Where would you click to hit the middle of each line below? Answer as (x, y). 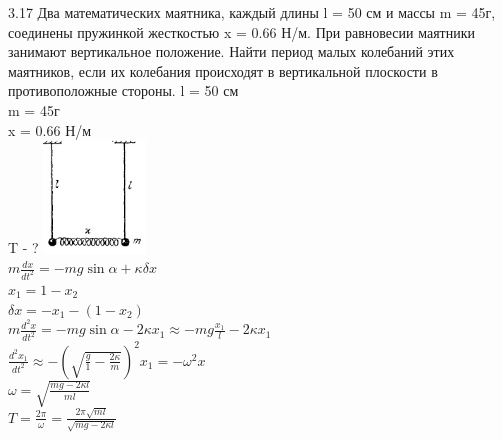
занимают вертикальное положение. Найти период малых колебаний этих (231, 51)
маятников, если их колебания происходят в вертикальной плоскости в (223, 70)
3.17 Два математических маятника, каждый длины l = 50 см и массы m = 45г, (252, 12)
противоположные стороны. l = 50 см (123, 90)
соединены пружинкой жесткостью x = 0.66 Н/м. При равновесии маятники (242, 31)
